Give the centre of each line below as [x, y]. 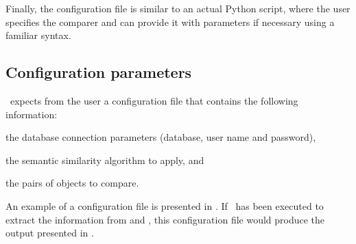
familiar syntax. [38, 35]
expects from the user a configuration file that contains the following [154, 100]
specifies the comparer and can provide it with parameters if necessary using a [170, 22]
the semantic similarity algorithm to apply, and [105, 160]
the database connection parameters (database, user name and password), [161, 137]
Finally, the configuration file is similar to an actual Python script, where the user [178, 8]
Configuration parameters [99, 72]
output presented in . [50, 233]
